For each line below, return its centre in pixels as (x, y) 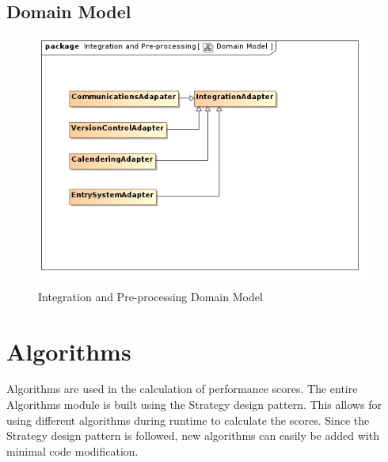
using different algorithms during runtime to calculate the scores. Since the (188, 420)
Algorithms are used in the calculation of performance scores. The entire (182, 389)
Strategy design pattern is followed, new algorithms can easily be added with (193, 435)
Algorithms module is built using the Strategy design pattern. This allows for (194, 405)
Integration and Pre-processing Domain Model (150, 296)
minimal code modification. (72, 451)
